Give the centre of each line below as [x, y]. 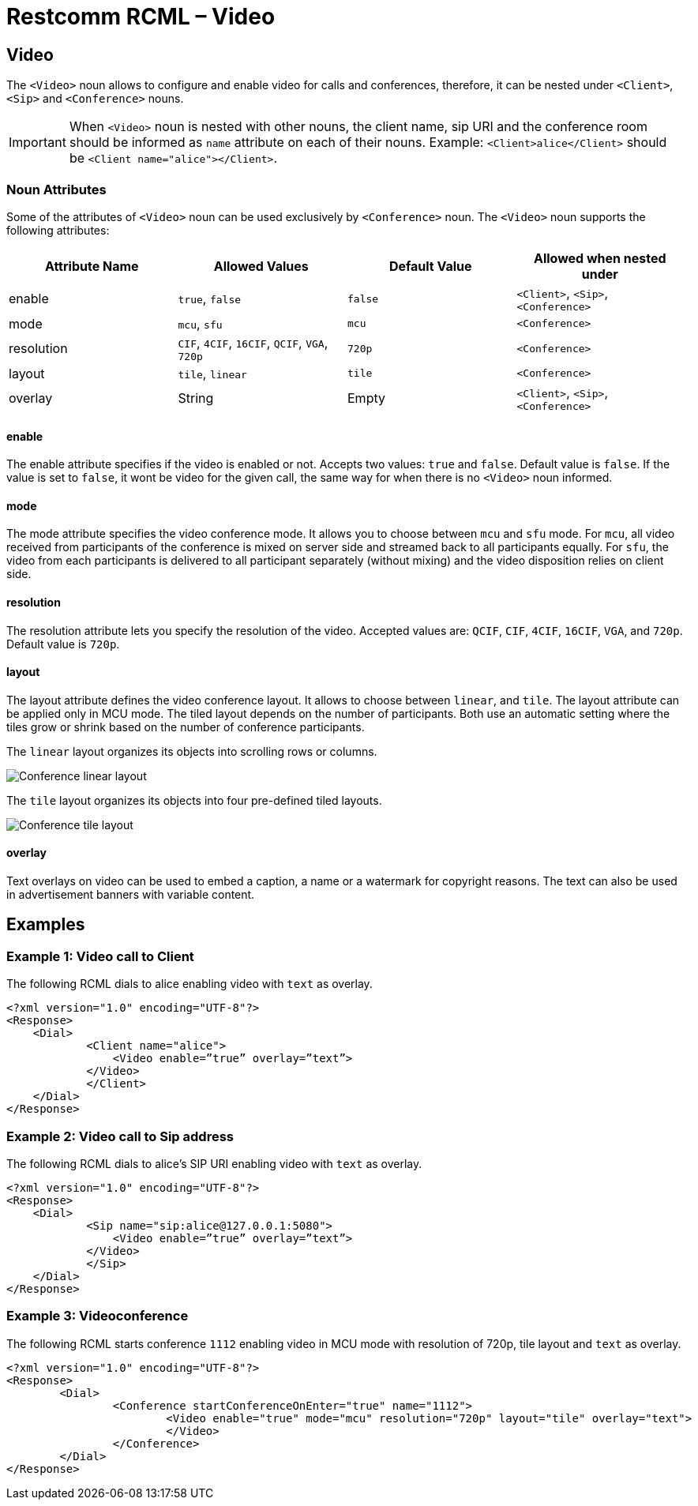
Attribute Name [92, 266]
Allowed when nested [600, 258]
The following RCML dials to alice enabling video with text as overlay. [190, 984]
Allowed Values [261, 266]
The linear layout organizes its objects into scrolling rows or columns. [192, 751]
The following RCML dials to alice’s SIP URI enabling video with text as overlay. [214, 1163]
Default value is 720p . [63, 644]
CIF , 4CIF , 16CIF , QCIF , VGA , [253, 342]
